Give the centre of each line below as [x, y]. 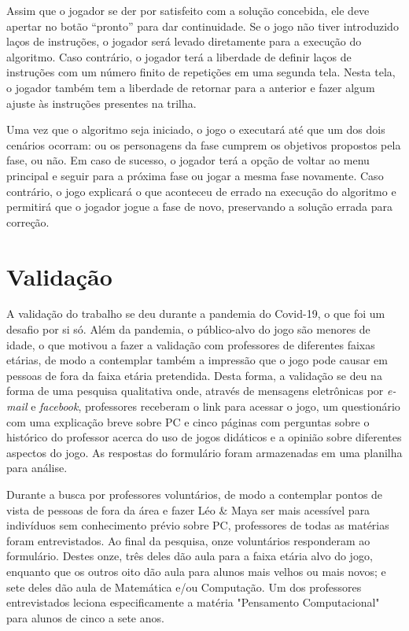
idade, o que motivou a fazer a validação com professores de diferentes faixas [191, 344]
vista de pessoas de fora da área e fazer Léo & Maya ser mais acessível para [188, 509]
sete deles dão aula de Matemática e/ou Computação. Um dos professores [184, 587]
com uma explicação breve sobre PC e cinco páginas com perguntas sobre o [188, 421]
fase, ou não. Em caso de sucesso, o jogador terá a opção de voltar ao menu [188, 160]
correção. [28, 221]
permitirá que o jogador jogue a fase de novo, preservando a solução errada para [199, 207]
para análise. [37, 468]
